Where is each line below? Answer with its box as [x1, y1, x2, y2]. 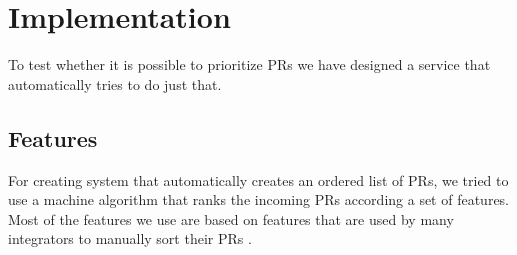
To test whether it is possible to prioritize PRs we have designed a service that [8, 54, 491, 75]
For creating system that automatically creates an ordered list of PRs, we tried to [8, 169, 509, 190]
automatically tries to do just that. [8, 73, 222, 94]
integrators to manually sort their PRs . [8, 228, 252, 249]
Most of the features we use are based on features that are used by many [8, 208, 454, 229]
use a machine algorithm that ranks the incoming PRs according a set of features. [8, 189, 510, 210]
